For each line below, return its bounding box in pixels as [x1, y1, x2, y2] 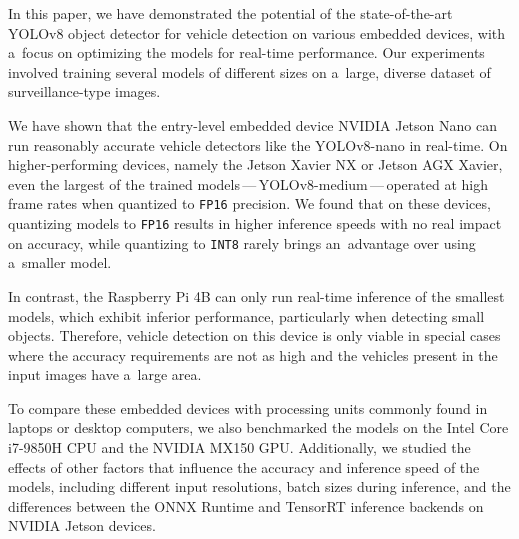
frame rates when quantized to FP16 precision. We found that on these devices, [8, 193, 491, 214]
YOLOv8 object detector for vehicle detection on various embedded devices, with [8, 22, 506, 43]
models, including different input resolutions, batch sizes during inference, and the [8, 476, 511, 497]
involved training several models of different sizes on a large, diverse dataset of [8, 61, 491, 82]
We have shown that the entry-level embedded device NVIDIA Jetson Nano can [8, 114, 497, 135]
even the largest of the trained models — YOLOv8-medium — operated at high [8, 173, 488, 194]
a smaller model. [8, 252, 112, 273]
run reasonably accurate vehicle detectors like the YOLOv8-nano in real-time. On [8, 134, 508, 155]
